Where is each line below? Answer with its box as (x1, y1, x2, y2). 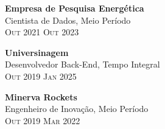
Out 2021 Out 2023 (5, 26, 79, 38)
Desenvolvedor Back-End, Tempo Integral (5, 58, 160, 71)
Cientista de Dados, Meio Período (5, 13, 131, 26)
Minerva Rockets (5, 90, 77, 103)
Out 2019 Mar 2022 (5, 114, 80, 127)
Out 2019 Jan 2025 (5, 69, 77, 82)
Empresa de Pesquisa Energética (5, 2, 144, 14)
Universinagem (5, 46, 69, 58)
